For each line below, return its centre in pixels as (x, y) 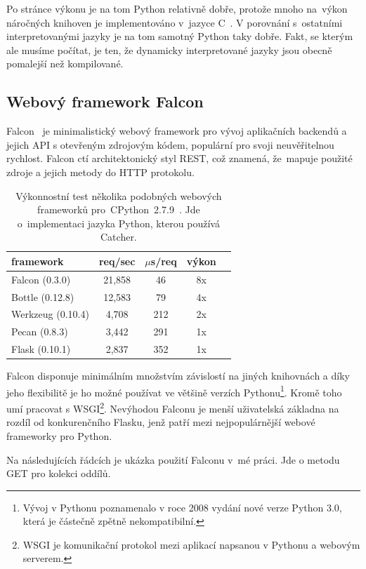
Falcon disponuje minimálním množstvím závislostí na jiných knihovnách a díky (178, 376)
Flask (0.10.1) (41, 349)
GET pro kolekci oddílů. (59, 473)
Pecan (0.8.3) (40, 332)
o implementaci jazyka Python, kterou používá (118, 223)
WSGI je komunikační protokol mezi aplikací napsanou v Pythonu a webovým (191, 544)
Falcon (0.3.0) (41, 279)
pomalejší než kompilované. (65, 63)
